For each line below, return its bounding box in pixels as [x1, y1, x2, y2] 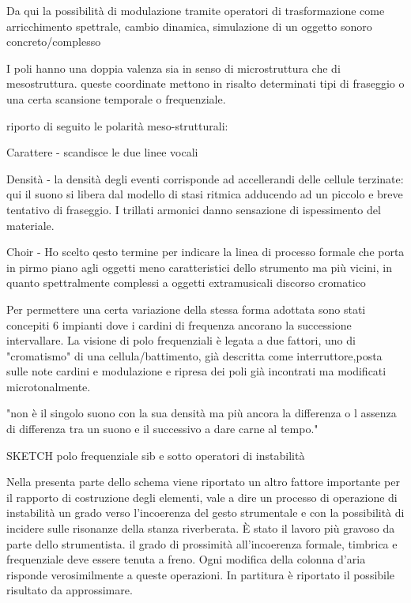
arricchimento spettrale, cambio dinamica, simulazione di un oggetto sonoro [6, 17, 372, 34]
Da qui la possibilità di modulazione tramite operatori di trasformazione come [6, 2, 385, 18]
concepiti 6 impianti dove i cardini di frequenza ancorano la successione [6, 316, 352, 333]
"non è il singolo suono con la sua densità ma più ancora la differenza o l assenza [6, 405, 397, 421]
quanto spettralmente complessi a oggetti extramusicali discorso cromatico [6, 274, 366, 291]
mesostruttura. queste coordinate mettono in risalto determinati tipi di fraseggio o [6, 75, 405, 92]
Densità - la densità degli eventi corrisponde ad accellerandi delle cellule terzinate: [6, 170, 404, 187]
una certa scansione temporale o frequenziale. [6, 90, 226, 107]
